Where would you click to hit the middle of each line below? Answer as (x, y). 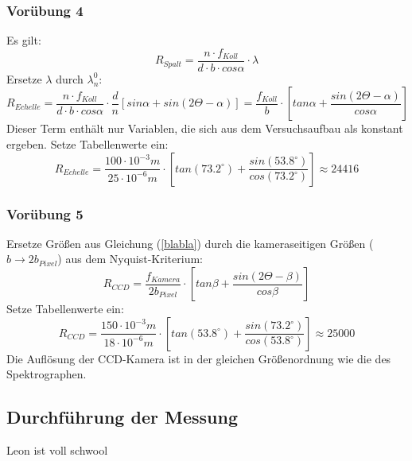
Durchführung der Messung (122, 417)
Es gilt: (24, 40)
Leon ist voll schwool (57, 450)
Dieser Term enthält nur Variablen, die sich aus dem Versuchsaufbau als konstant (205, 128)
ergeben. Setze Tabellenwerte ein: (87, 144)
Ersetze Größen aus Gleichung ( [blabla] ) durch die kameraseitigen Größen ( (190, 243)
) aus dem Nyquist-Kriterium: (130, 259)
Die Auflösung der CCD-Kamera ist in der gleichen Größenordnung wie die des (199, 358)
